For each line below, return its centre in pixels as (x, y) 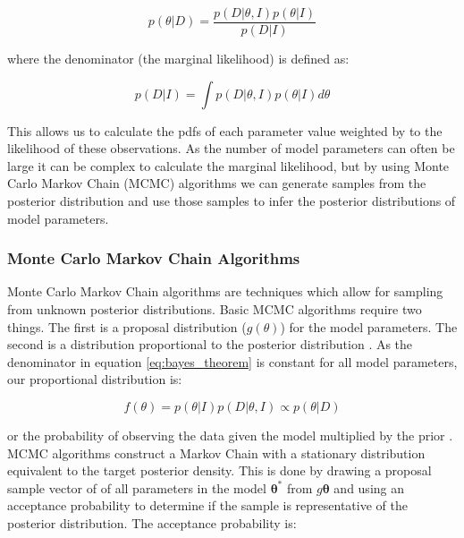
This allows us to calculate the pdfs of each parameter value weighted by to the (225, 130)
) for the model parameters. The (369, 326)
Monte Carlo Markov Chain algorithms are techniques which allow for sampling (225, 291)
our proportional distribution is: (95, 379)
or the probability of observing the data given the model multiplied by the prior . (230, 435)
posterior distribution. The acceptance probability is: (152, 522)
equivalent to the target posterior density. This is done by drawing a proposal (219, 470)
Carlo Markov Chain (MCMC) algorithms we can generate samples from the (217, 183)
